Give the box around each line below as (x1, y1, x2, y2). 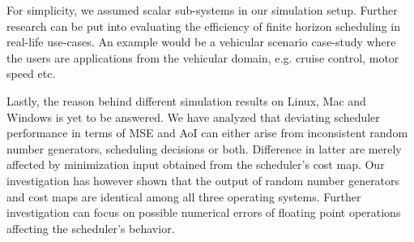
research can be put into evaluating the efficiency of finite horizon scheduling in (6, 17, 400, 34)
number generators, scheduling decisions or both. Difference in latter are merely (6, 140, 402, 157)
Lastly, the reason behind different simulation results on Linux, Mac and (6, 92, 366, 109)
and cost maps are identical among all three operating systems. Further (6, 188, 361, 205)
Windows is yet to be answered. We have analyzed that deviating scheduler (6, 108, 380, 125)
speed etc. (6, 65, 56, 82)
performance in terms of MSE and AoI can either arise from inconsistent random (6, 124, 408, 141)
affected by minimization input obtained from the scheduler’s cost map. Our (6, 156, 385, 173)
